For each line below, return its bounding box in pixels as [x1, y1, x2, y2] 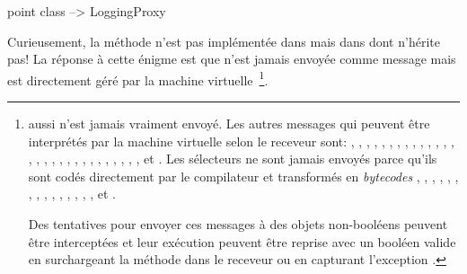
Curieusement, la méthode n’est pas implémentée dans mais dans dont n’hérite [7, 31, 440, 50]
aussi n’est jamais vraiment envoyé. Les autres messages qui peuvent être [28, 114, 430, 133]
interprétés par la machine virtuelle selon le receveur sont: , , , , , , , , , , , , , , [28, 131, 454, 150]
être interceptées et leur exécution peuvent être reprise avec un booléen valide [28, 232, 456, 251]
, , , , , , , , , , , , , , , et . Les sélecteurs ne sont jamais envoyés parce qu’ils [28, 149, 437, 168]
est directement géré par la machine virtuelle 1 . [7, 67, 269, 89]
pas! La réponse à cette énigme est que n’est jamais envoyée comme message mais [7, 49, 456, 68]
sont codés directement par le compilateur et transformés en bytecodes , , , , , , [28, 166, 459, 185]
